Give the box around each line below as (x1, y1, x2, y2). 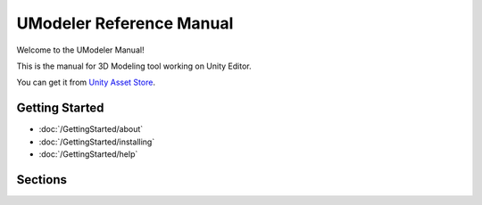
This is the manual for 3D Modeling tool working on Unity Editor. (16, 61, 252, 71)
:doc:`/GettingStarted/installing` (38, 136, 155, 147)
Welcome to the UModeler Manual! (16, 45, 145, 55)
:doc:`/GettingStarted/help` (38, 149, 138, 160)
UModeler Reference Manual (16, 13, 234, 33)
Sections (16, 172, 67, 187)
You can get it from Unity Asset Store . (16, 77, 156, 88)
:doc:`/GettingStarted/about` (38, 124, 144, 135)
